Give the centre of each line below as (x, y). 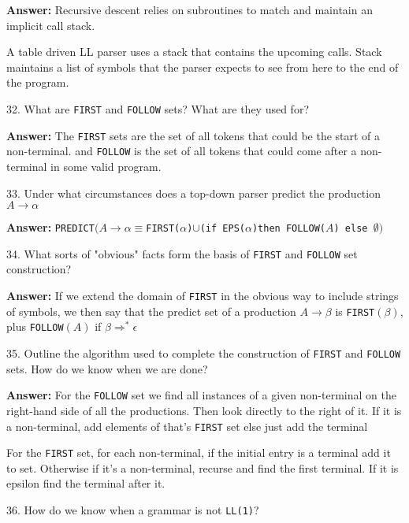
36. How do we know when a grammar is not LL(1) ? (133, 510)
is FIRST (355, 311)
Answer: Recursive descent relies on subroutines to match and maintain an (190, 9)
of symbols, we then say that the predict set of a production (151, 311)
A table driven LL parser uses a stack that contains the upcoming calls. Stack (194, 52)
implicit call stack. (51, 25)
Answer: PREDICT (50, 227)
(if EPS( (222, 229)
